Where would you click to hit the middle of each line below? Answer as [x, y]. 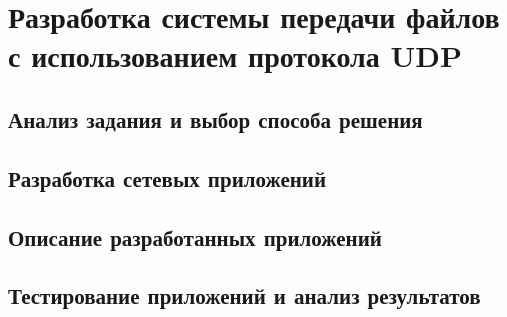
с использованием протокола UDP [235, 55]
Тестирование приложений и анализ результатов [244, 295]
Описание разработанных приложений [195, 236]
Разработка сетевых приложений [167, 177]
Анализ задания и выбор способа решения [215, 118]
